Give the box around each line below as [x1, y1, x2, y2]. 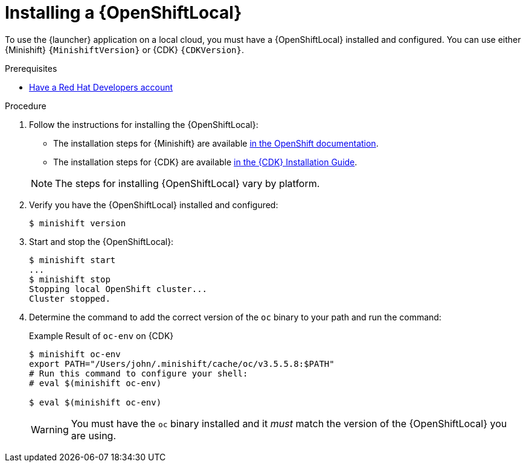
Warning [31, 423, 69, 436]
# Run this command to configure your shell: [29, 368, 248, 378]
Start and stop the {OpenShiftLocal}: [29, 236, 174, 247]
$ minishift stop [29, 274, 111, 284]
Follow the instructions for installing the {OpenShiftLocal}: [29, 119, 258, 130]
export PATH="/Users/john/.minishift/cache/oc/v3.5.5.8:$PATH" [29, 358, 335, 369]
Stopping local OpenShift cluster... [29, 284, 208, 294]
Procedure [5, 100, 47, 111]
